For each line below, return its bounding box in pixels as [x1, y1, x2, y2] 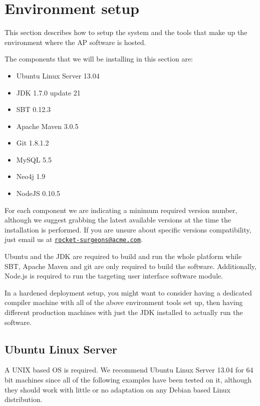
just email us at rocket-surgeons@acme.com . [5, 234, 143, 244]
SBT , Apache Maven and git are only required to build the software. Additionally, [5, 260, 256, 271]
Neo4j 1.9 [16, 171, 46, 181]
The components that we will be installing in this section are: [5, 53, 193, 64]
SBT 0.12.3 [16, 104, 51, 114]
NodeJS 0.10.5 [16, 188, 61, 198]
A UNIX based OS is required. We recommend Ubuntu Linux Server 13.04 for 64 [5, 364, 253, 375]
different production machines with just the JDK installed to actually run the [5, 307, 243, 317]
